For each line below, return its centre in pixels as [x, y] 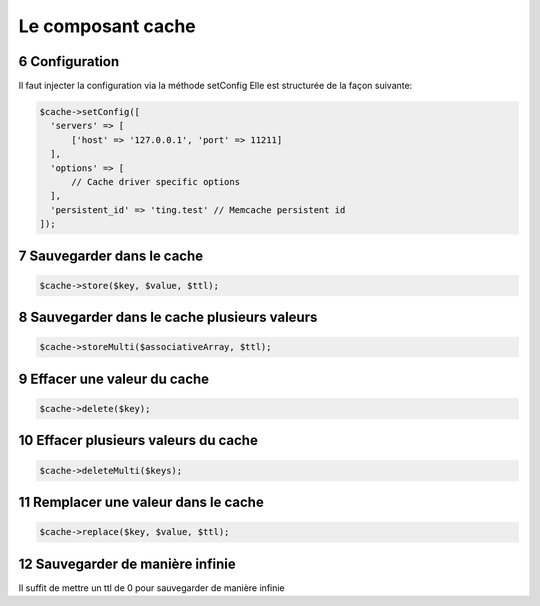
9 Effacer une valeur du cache [114, 378]
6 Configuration [69, 61]
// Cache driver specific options [155, 181]
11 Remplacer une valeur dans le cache [141, 501]
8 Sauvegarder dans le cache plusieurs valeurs [168, 317]
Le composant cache [107, 26]
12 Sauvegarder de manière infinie [127, 563]
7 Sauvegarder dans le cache [111, 255]
